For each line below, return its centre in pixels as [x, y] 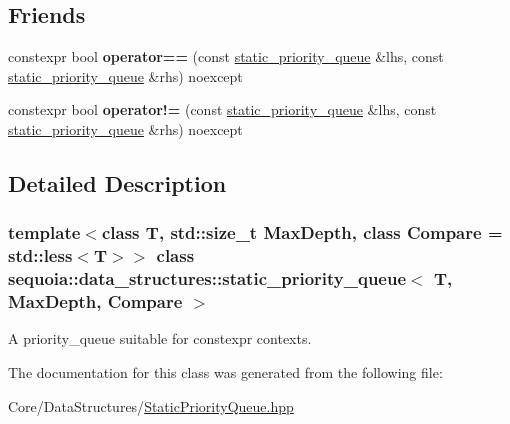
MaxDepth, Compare [95, 301]
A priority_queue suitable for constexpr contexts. [160, 338]
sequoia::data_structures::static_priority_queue [207, 278]
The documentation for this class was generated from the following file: [225, 371]
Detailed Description [117, 182]
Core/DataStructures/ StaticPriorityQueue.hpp [151, 405]
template [44, 232]
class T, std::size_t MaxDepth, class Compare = [302, 232]
